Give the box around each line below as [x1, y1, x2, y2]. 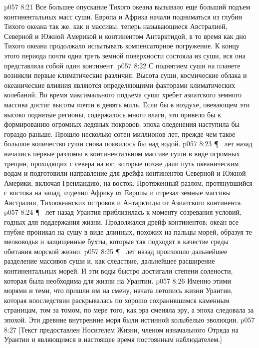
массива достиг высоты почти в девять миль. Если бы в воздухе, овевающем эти [4, 99, 250, 109]
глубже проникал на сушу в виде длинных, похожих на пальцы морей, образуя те [4, 226, 252, 237]
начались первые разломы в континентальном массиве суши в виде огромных [4, 148, 240, 158]
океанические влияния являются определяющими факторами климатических [4, 79, 236, 90]
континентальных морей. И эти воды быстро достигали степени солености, [4, 266, 233, 276]
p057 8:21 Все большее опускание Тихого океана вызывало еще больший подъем [4, 1, 251, 11]
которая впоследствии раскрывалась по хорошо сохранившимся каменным [4, 295, 230, 305]
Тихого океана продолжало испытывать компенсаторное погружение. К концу [4, 40, 240, 51]
